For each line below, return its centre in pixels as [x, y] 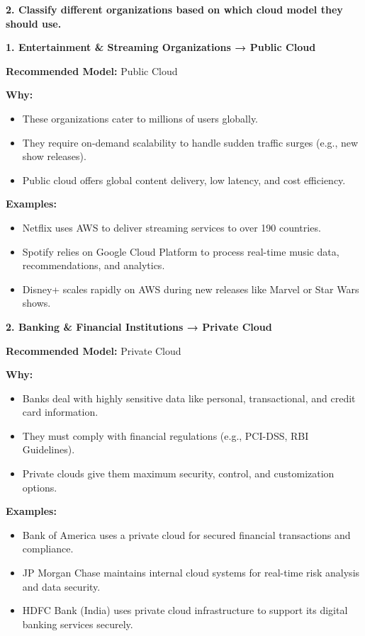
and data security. [61, 586]
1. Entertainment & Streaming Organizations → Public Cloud [161, 47]
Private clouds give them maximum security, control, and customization [178, 473]
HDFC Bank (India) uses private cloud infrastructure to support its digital [185, 610]
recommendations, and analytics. [94, 265]
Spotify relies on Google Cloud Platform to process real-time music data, [181, 251]
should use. [34, 23]
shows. [36, 303]
